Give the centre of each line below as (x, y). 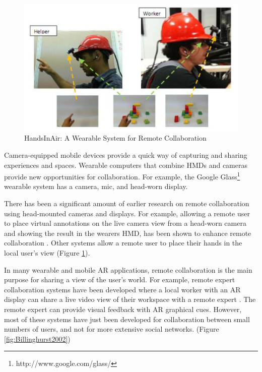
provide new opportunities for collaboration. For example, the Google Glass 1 (122, 176)
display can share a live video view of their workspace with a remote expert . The (130, 299)
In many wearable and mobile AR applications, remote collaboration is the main (128, 269)
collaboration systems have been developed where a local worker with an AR (122, 289)
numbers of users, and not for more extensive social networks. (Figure (112, 329)
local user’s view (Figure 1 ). (47, 253)
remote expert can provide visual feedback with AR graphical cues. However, (123, 309)
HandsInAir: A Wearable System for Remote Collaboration (115, 138)
